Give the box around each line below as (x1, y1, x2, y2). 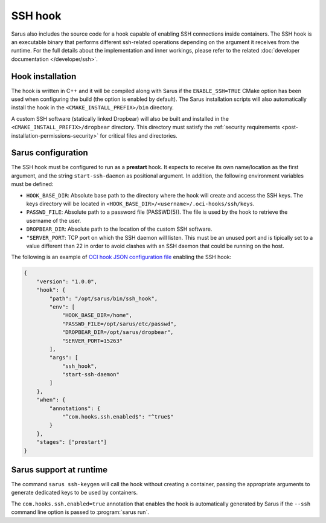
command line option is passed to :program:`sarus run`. (11, 509, 149, 516)
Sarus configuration (11, 148, 88, 158)
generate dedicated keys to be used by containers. (11, 489, 138, 496)
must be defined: (11, 181, 54, 188)
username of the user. (26, 217, 81, 224)
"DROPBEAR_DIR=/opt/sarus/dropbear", (62, 329, 174, 336)
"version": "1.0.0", (36, 278, 98, 285)
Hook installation (11, 71, 77, 82)
